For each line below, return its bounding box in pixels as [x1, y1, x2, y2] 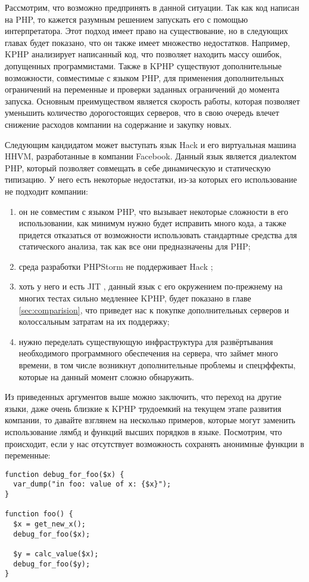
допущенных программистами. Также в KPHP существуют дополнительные [5, 59, 282, 72]
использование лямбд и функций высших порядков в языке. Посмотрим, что [5, 426, 282, 438]
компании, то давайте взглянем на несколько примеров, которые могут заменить [5, 414, 296, 426]
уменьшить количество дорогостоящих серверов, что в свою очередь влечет [5, 106, 279, 119]
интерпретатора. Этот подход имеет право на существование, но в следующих [5, 24, 288, 37]
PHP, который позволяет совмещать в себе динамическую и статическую [5, 161, 271, 174]
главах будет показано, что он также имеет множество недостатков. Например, [5, 36, 290, 48]
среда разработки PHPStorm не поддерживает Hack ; [18, 260, 213, 272]
